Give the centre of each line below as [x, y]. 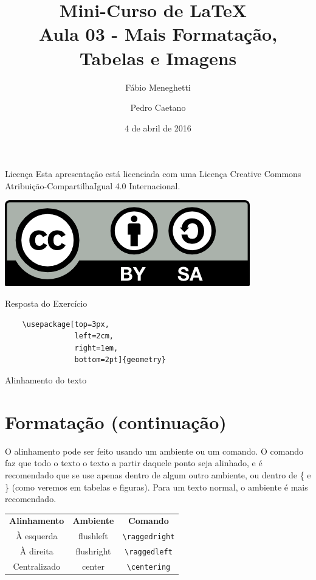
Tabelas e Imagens [158, 58]
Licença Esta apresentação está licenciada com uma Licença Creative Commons [153, 174]
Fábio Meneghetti [158, 87]
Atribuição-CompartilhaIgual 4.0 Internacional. [93, 185]
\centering [149, 568]
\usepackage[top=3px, [66, 324]
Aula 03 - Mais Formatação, [158, 34]
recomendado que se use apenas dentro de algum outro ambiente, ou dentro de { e [158, 474]
